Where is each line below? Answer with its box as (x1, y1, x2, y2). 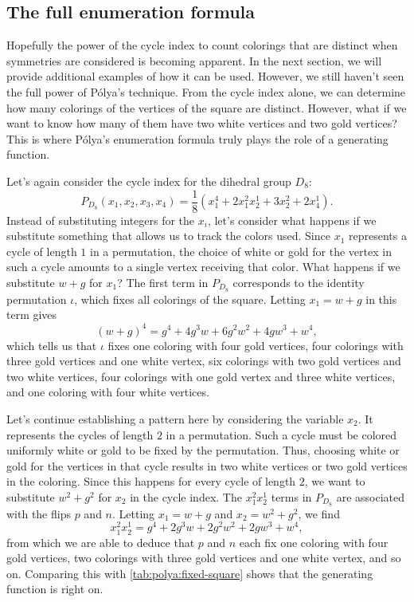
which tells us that (6, 336, 97, 353)
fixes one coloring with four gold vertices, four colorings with (107, 336, 404, 353)
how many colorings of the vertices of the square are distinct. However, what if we (6, 99, 407, 116)
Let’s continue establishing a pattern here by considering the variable (6, 410, 344, 427)
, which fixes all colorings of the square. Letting (74, 290, 306, 307)
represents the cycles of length (6, 426, 154, 443)
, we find (298, 505, 340, 521)
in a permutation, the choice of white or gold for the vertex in (89, 242, 392, 259)
